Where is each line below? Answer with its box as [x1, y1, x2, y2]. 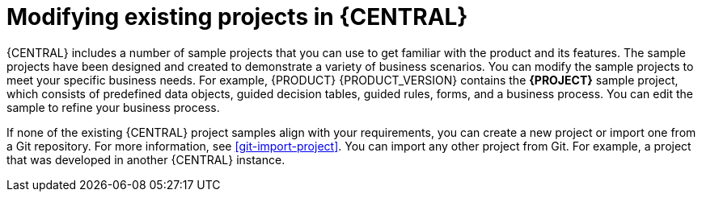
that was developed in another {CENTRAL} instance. [6, 152, 285, 167]
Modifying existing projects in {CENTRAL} [6, 3, 468, 31]
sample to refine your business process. [6, 100, 220, 114]
